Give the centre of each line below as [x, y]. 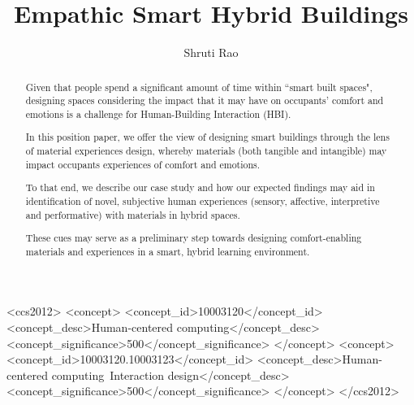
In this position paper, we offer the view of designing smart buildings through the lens [207, 137]
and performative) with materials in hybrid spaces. [133, 214]
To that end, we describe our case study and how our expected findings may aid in [200, 187]
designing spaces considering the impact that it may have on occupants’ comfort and [205, 100]
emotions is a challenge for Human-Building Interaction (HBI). [158, 113]
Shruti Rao [211, 52]
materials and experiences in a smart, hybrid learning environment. [168, 251]
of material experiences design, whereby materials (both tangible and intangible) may [206, 151]
